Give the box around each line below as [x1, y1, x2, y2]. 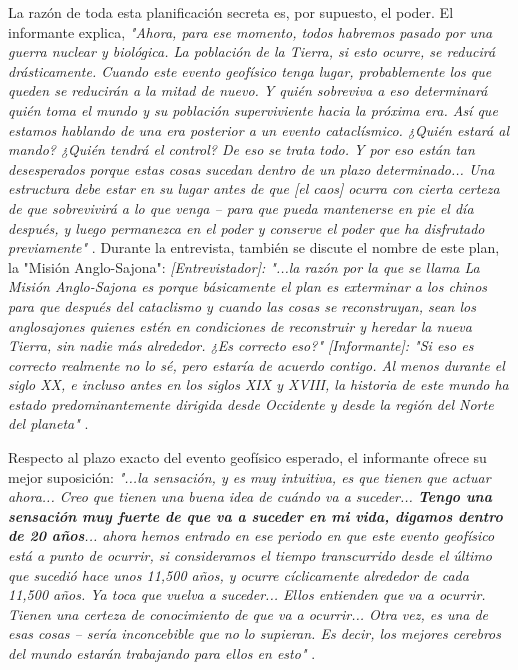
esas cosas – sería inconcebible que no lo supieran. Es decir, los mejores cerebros [8, 623, 501, 644]
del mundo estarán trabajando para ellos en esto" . [8, 643, 316, 663]
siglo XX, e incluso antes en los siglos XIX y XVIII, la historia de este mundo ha [8, 374, 509, 395]
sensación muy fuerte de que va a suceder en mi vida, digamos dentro [8, 505, 503, 526]
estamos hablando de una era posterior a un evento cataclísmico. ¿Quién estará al [8, 119, 509, 140]
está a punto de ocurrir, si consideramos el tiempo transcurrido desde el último [8, 545, 493, 566]
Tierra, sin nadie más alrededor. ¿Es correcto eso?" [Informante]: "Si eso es [8, 335, 474, 356]
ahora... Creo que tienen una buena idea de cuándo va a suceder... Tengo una [8, 486, 492, 507]
